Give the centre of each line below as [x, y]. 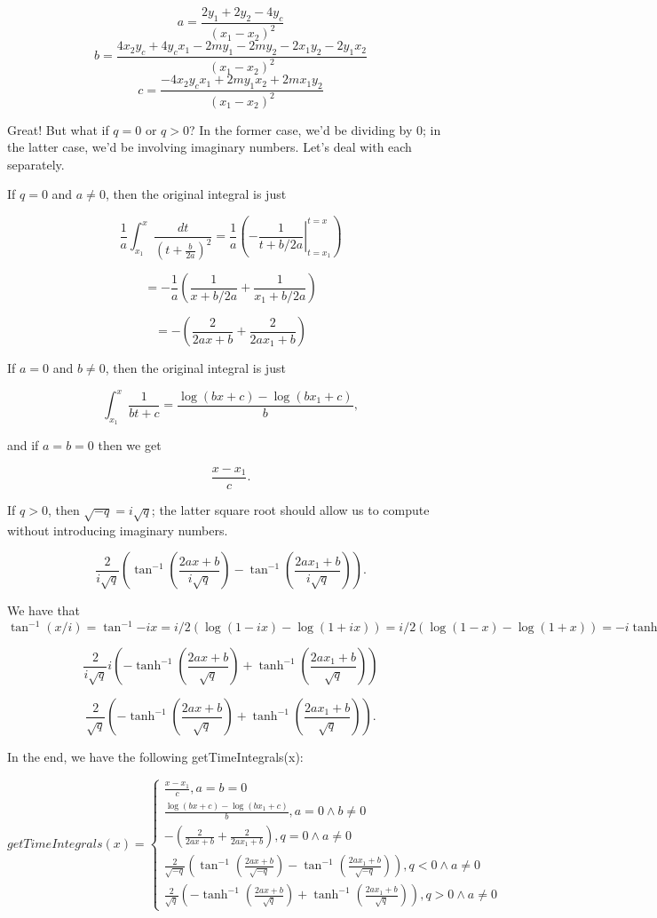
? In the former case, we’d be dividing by [301, 129]
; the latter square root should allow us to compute [290, 510]
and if [23, 445]
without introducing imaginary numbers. [118, 530]
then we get [130, 445]
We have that [44, 610]
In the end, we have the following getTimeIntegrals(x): [155, 757]
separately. [36, 164]
